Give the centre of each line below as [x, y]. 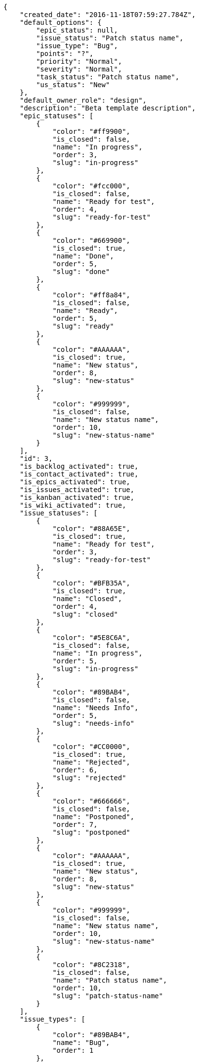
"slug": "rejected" [89, 778]
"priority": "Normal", [79, 61]
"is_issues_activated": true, [77, 490]
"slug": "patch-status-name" [108, 996]
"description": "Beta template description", [108, 108]
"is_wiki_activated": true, [73, 505]
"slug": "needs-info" [93, 723]
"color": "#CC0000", [91, 747]
